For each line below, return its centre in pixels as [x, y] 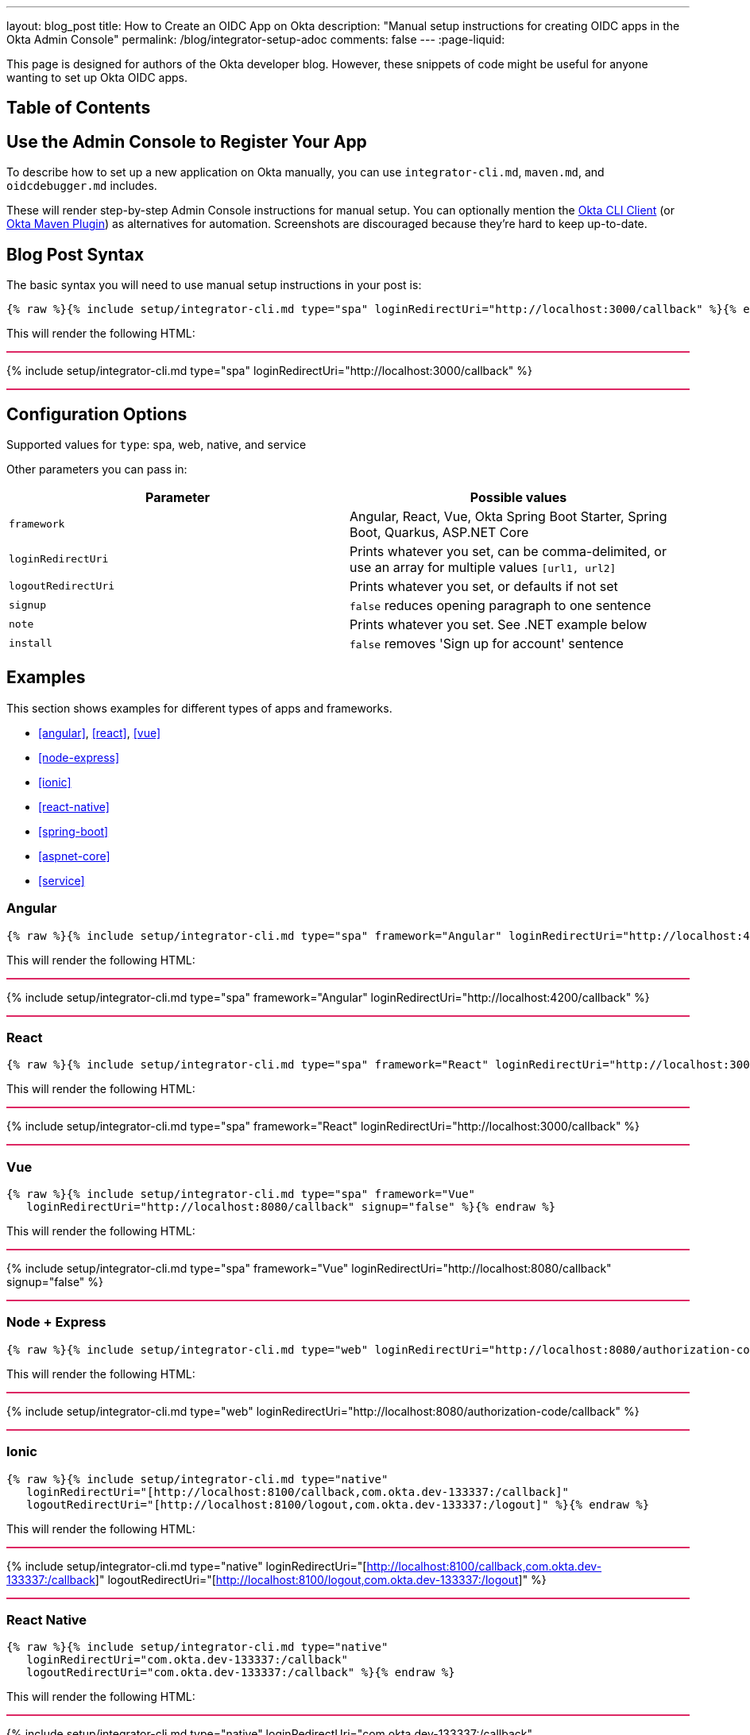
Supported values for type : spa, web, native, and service [157, 444]
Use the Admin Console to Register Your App [187, 141]
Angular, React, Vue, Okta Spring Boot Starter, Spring [508, 516]
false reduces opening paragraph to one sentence [501, 605]
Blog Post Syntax [75, 254]
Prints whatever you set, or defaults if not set [484, 586]
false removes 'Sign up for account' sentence [487, 643]
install [31, 643]
